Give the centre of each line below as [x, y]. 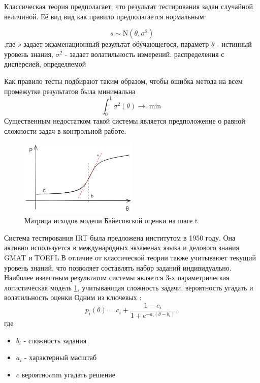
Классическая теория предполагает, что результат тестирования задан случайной [128, 6]
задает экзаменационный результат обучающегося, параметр [116, 44]
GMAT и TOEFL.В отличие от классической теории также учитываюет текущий [130, 257]
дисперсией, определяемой [45, 64]
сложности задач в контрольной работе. [65, 131]
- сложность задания [55, 340]
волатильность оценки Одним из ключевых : [73, 297]
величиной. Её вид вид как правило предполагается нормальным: [105, 16]
